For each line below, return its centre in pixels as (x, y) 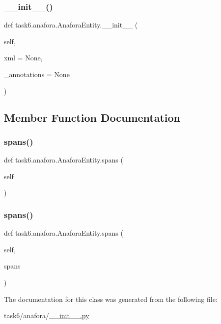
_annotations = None (37, 74)
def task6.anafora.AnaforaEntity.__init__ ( (71, 25)
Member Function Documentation (92, 117)
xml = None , (23, 58)
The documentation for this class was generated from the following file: (111, 299)
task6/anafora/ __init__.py (47, 315)
